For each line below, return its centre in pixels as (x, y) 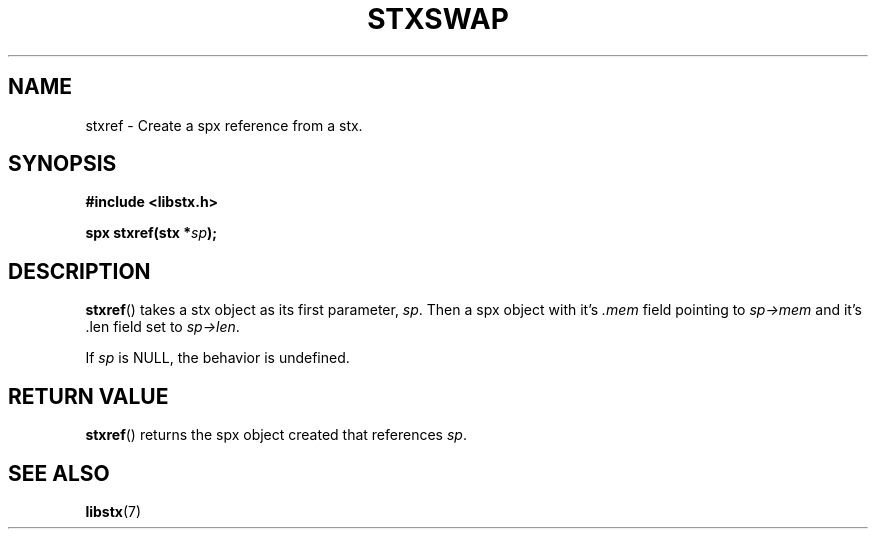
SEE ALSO (59, 473)
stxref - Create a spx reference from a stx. (224, 125)
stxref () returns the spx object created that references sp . (276, 435)
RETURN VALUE (88, 396)
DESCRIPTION (79, 271)
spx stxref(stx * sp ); (151, 233)
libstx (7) (113, 511)
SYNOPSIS (62, 164)
